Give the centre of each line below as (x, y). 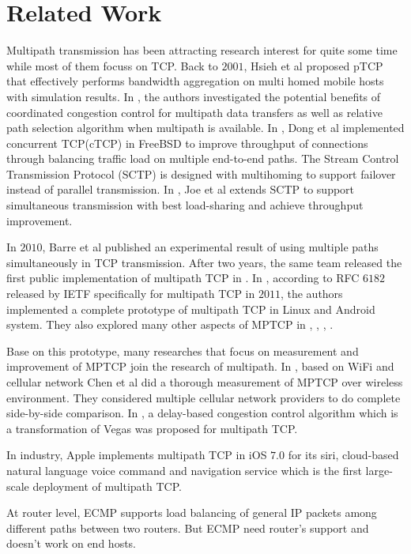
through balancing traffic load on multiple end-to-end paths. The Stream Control (203, 158)
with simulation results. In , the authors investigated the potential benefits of (194, 96)
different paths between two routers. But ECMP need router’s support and (188, 528)
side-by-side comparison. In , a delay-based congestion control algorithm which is (202, 413)
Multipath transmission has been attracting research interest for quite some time (202, 50)
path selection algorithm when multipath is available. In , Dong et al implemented (205, 128)
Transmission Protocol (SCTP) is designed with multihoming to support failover (201, 173)
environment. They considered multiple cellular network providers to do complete (204, 397)
